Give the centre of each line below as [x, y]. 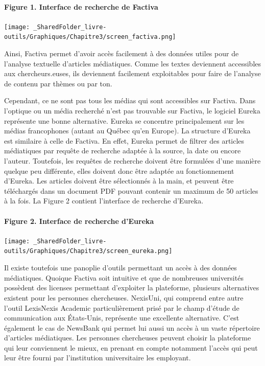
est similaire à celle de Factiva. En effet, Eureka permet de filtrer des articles [124, 140]
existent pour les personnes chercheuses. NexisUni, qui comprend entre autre [124, 297]
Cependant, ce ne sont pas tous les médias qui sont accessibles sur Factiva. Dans [130, 100]
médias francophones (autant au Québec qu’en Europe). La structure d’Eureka [127, 131]
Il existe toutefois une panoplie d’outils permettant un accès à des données [121, 268]
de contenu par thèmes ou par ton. [58, 83]
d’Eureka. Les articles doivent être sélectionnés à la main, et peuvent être [119, 181]
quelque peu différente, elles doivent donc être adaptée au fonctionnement [119, 170]
